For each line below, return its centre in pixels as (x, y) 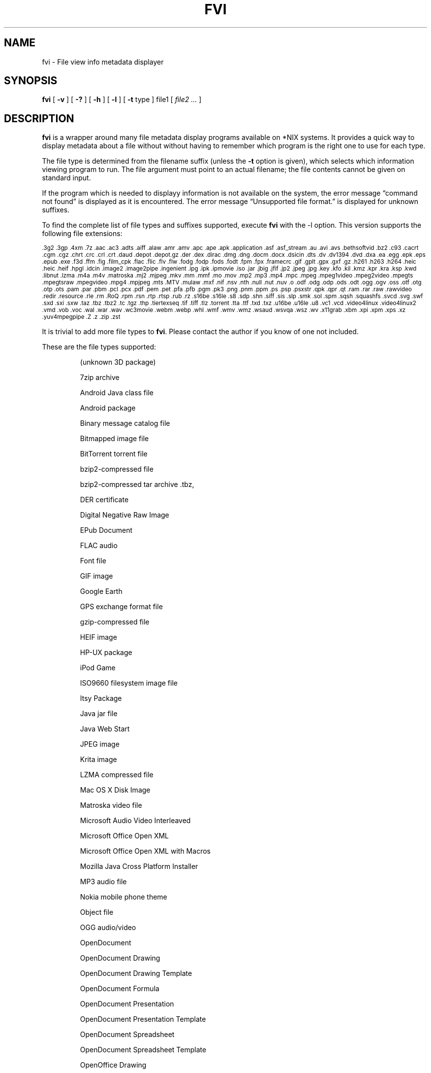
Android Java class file (117, 393)
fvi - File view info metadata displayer (103, 62)
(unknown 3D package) (118, 362)
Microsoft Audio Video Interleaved (135, 821)
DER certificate (104, 500)
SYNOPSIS (31, 81)
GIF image (96, 576)
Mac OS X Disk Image (115, 790)
